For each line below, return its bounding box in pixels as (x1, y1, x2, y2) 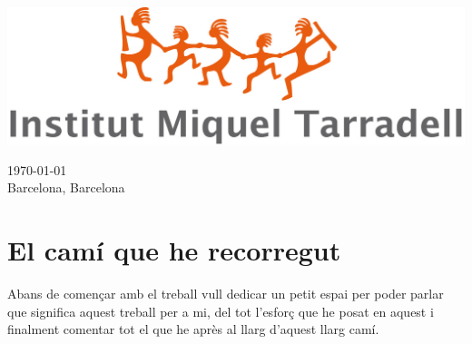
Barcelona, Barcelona (7, 178, 125, 197)
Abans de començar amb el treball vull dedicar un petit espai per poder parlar (7, 284, 444, 302)
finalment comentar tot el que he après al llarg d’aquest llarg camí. (7, 319, 379, 339)
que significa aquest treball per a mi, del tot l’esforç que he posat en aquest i (7, 301, 434, 320)
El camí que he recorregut (7, 231, 341, 269)
